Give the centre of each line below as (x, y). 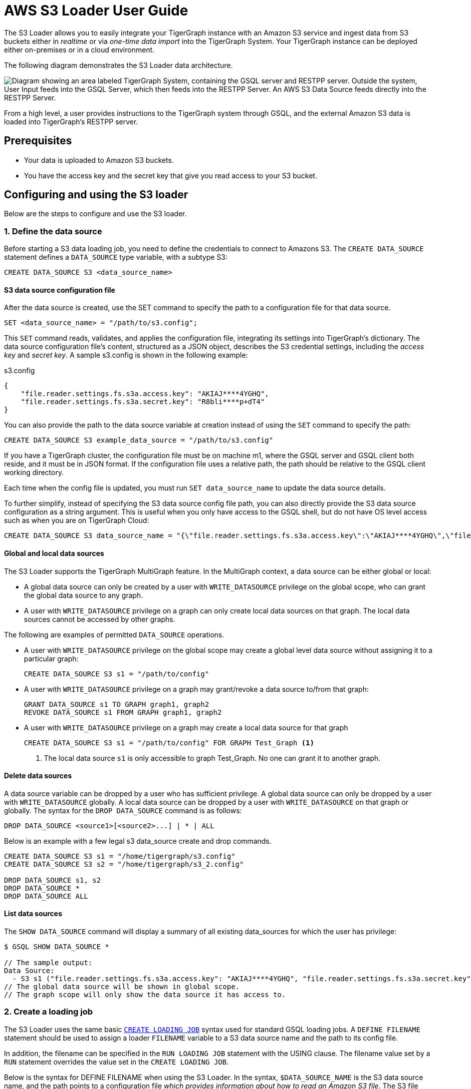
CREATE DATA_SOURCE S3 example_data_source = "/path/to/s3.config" (139, 440)
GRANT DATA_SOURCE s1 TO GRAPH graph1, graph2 (117, 704)
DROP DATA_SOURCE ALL (46, 896)
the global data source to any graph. (84, 595)
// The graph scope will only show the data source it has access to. (145, 995)
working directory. (34, 473)
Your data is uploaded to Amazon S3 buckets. (99, 160)
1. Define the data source (53, 231)
